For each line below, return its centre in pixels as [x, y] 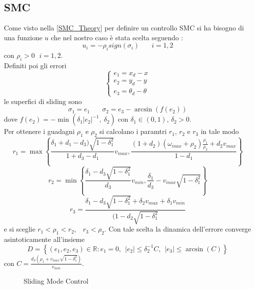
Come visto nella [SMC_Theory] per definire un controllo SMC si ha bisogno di [124, 28]
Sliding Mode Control [56, 281]
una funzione [23, 37]
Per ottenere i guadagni [39, 131]
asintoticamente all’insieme [44, 239]
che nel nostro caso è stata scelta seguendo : [117, 37]
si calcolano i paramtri [133, 131]
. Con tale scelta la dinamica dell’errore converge [178, 229]
